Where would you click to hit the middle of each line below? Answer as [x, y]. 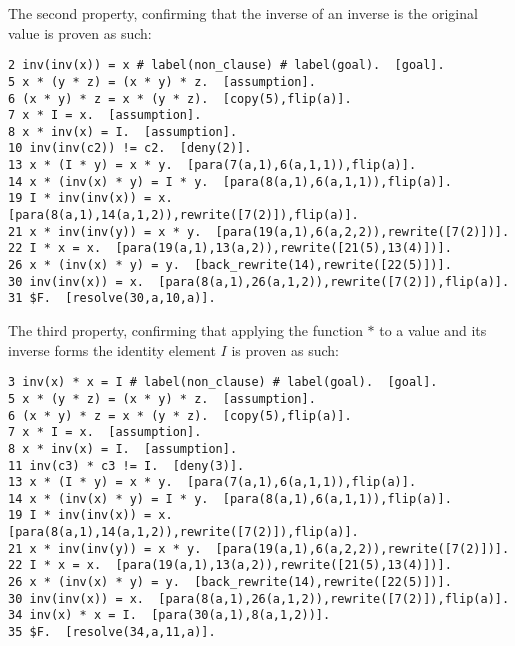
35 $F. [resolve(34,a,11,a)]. [112, 632]
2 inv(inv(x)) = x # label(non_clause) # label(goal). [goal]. [226, 65]
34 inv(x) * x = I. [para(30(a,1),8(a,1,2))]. [169, 615]
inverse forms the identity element [112, 349]
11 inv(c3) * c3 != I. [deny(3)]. [126, 465]
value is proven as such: [80, 32]
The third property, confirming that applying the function [185, 330]
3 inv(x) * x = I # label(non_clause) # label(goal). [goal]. [223, 382]
